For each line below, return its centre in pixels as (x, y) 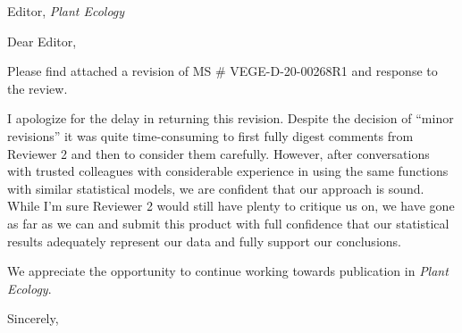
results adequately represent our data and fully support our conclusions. (204, 241)
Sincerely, (33, 318)
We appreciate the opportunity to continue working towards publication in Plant (228, 271)
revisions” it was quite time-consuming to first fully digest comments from (210, 135)
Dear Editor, (42, 41)
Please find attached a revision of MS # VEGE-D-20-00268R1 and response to (223, 71)
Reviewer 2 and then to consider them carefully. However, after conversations (218, 153)
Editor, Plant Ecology (66, 11)
